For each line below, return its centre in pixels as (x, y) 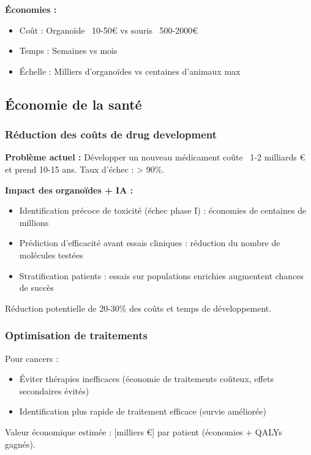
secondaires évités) (54, 390)
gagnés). (20, 444)
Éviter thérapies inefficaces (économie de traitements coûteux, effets (146, 379)
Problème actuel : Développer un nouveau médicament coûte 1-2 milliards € (155, 157)
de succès (36, 288)
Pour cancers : (32, 358)
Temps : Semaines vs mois (68, 51)
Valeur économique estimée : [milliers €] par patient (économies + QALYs (144, 431)
